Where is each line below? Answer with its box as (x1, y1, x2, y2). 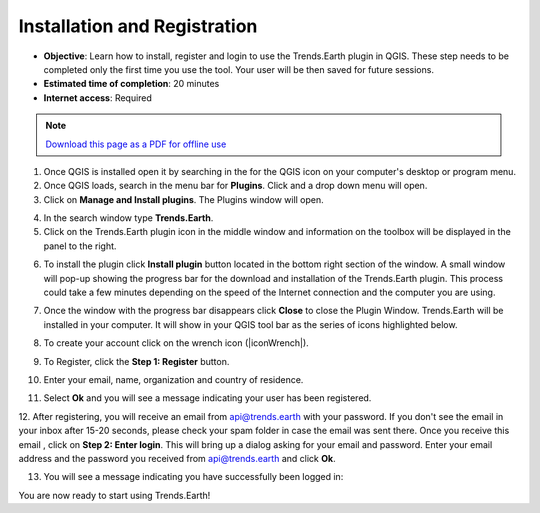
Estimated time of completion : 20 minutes (43, 78, 220, 90)
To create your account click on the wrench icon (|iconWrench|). (43, 337, 309, 349)
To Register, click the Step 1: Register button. (43, 355, 230, 367)
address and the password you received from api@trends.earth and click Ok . (18, 452, 336, 464)
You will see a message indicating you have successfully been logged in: (43, 471, 344, 483)
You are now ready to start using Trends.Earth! (18, 489, 211, 501)
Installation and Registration (18, 15, 258, 37)
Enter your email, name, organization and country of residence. (43, 373, 304, 385)
